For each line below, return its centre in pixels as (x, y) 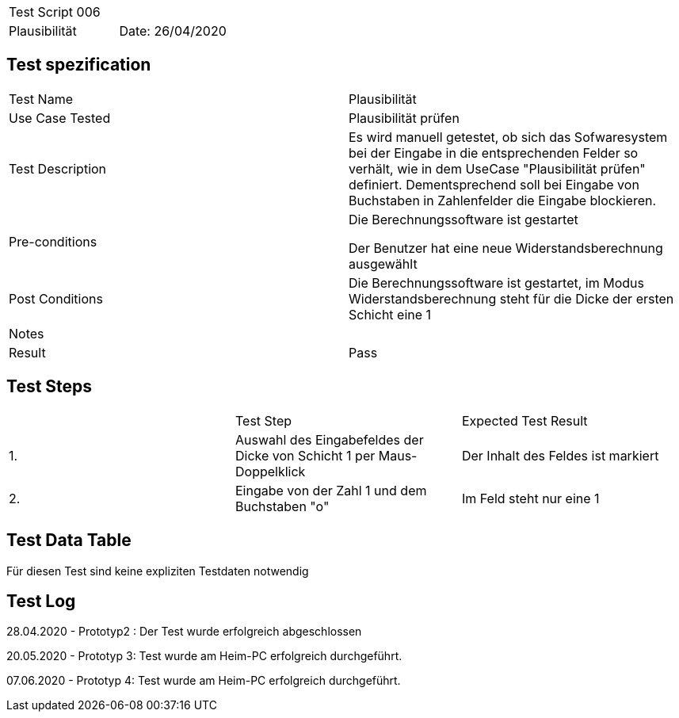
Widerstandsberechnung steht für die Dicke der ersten (511, 298)
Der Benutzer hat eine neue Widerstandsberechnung (506, 248)
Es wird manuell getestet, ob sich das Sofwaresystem (508, 137)
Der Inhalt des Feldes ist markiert (560, 455)
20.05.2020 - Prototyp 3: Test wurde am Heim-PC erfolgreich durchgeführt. (204, 656)
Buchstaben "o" (282, 506)
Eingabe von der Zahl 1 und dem (331, 490)
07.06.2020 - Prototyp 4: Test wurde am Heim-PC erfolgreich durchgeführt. (204, 681)
